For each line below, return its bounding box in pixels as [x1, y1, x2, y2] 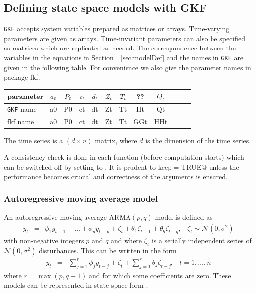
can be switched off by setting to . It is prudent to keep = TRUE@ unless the [4, 161, 239, 172]
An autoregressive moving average [4, 212, 107, 222]
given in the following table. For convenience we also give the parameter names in [4, 62, 251, 72]
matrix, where [95, 135, 137, 146]
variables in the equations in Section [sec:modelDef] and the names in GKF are [4, 52, 244, 63]
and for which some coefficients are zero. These [89, 270, 231, 280]
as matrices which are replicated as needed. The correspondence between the [4, 43, 236, 53]
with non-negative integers [4, 235, 84, 245]
